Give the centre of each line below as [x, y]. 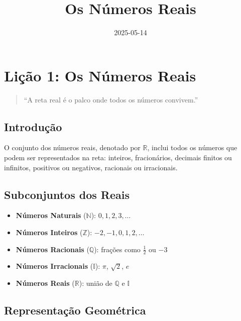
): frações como [117, 249]
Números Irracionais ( [54, 266]
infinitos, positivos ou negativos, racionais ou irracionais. [91, 167]
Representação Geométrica [75, 310]
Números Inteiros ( [49, 232]
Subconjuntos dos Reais [67, 194]
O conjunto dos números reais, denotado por [72, 147]
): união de [96, 283]
